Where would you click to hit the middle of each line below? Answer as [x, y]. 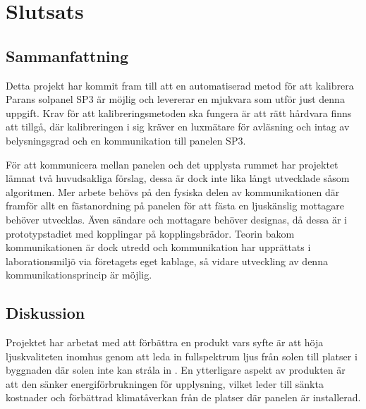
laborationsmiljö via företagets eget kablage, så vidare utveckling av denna [167, 261]
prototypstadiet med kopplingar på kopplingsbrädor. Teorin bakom [150, 233]
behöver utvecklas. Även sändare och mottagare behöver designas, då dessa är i [177, 219]
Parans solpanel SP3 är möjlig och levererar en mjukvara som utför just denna [175, 99]
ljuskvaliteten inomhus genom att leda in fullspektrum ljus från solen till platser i [182, 356]
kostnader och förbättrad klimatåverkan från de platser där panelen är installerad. [183, 397]
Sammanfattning [67, 55]
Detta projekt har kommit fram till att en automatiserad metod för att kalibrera [180, 85]
